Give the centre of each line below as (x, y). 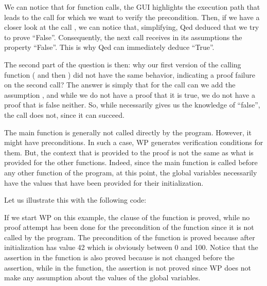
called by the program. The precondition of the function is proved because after (130, 237)
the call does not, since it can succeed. (64, 114)
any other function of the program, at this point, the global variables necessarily (131, 172)
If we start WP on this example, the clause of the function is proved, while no (127, 217)
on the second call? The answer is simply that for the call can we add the (120, 85)
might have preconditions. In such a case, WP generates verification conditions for (134, 142)
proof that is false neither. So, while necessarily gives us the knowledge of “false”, (132, 105)
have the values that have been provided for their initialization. (104, 182)
